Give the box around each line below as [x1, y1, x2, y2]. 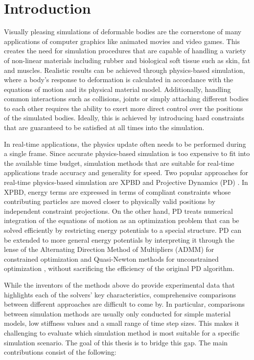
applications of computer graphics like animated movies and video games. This [4, 36, 240, 46]
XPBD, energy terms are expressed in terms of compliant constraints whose [4, 186, 231, 197]
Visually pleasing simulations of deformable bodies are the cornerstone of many [4, 26, 242, 37]
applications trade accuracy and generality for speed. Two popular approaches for [4, 167, 249, 178]
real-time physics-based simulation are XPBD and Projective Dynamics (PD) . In [4, 177, 248, 187]
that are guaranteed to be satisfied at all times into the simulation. [4, 122, 205, 133]
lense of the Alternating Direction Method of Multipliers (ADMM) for [4, 244, 214, 254]
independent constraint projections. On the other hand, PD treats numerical [4, 205, 233, 216]
